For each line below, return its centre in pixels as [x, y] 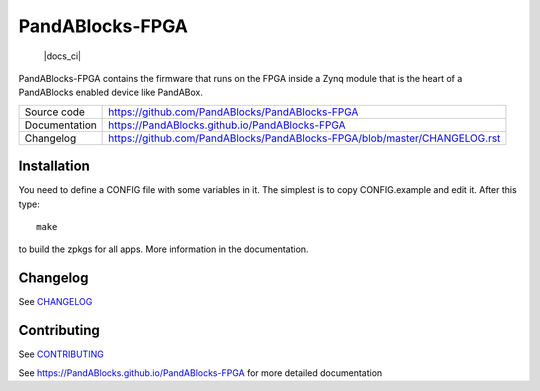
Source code [54, 112]
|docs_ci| [62, 56]
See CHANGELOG [55, 302]
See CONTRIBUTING [61, 354]
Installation [54, 166]
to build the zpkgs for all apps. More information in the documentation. [163, 249]
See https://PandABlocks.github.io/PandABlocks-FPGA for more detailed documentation [200, 372]
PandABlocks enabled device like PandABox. [111, 92]
